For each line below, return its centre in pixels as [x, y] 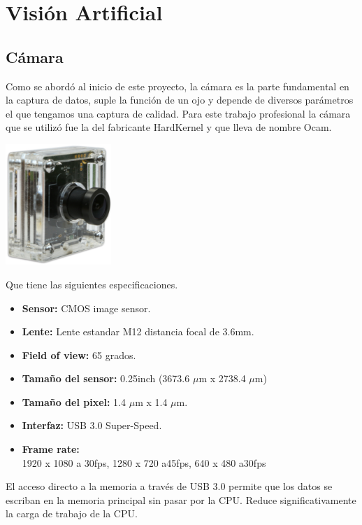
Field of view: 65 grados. [79, 355]
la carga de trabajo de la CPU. [72, 513]
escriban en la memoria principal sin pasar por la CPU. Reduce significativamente [181, 499]
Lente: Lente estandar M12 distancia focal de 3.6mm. [138, 331]
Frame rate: [51, 449]
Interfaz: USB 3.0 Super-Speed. [92, 425]
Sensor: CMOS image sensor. [86, 308]
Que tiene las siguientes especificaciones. [92, 284]
